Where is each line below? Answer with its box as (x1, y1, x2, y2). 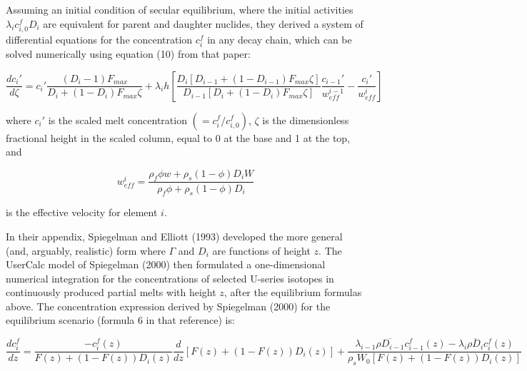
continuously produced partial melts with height (6, 285, 216, 300)
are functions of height (212, 243, 311, 258)
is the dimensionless (262, 112, 349, 127)
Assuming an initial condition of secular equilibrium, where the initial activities (6, 2, 353, 16)
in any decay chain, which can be (207, 31, 352, 46)
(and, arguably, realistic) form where (6, 243, 166, 258)
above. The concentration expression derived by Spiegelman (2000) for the (6, 298, 331, 313)
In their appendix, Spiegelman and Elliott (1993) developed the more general (6, 228, 343, 243)
